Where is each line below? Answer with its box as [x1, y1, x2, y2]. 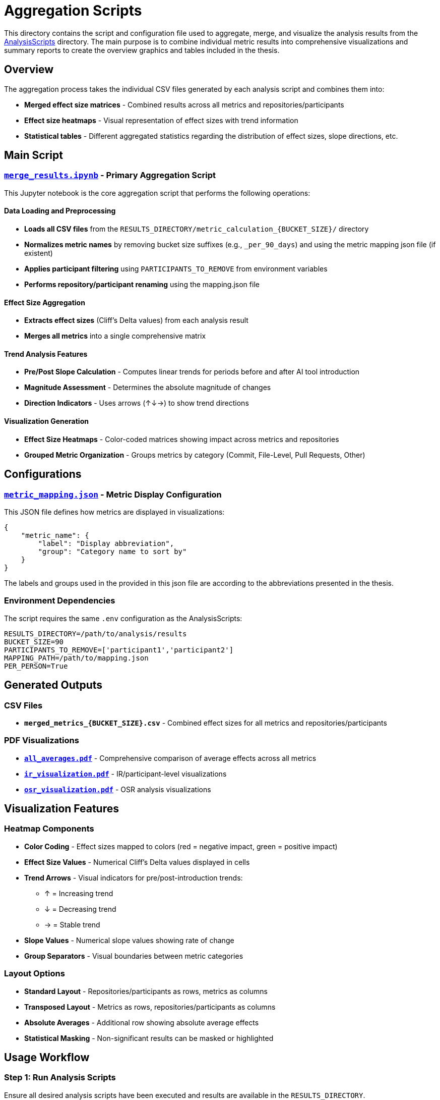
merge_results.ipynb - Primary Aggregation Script [4, 170, 216, 181]
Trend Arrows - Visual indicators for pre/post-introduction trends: [24, 873, 243, 882]
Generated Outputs [4, 679, 103, 692]
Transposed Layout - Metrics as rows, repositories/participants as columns [24, 1002, 276, 1011]
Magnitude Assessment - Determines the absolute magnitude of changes [24, 383, 271, 392]
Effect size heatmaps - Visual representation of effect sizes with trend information [24, 116, 298, 125]
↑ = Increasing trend [44, 889, 113, 898]
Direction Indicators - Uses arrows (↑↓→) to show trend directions [24, 399, 249, 408]
